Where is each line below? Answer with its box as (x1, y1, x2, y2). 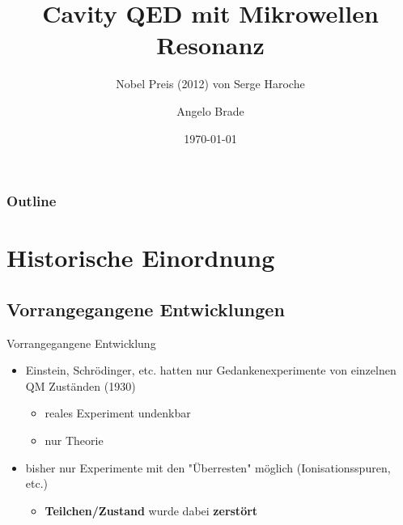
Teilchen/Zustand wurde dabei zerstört (45, 502, 258, 519)
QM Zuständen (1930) (25, 377, 136, 394)
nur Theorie (45, 431, 104, 448)
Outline (6, 191, 57, 211)
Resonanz (156, 28, 265, 61)
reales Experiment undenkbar (45, 404, 191, 421)
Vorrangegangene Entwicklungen (6, 296, 285, 321)
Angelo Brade (176, 102, 244, 119)
